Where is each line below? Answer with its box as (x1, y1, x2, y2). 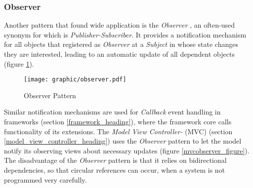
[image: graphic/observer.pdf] (24, 76, 126, 83)
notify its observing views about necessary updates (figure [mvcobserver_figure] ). (4, 145, 250, 155)
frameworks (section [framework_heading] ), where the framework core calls (4, 116, 232, 127)
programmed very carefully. (4, 174, 87, 185)
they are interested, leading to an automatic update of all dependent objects (4, 49, 235, 59)
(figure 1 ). (4, 58, 34, 69)
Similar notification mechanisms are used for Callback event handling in (4, 107, 221, 117)
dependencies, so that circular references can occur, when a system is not (4, 165, 225, 175)
